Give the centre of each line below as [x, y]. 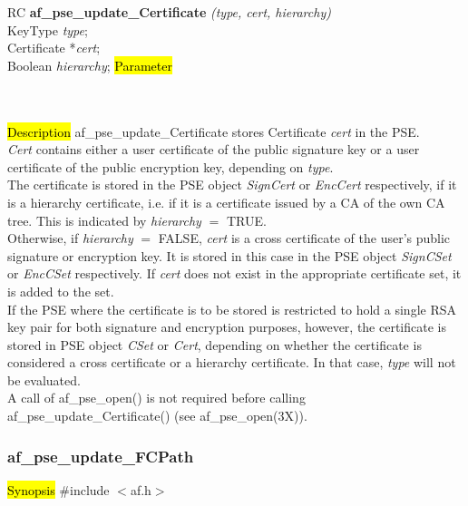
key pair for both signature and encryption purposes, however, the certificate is [227, 327]
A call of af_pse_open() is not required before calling [156, 398]
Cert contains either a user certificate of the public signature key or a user [214, 149]
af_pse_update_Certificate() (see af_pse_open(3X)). [157, 416]
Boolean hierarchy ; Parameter [90, 65]
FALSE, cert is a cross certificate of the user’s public [304, 238]
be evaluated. [44, 379]
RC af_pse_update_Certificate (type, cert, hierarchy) [169, 12]
